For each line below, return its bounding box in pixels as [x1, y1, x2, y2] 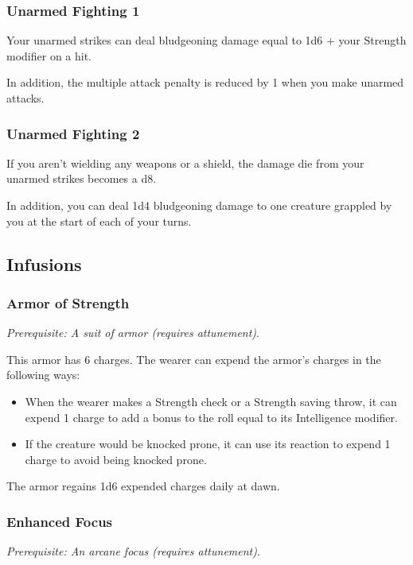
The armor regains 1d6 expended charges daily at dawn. [6, 478, 280, 494]
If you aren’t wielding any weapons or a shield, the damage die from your [6, 154, 364, 171]
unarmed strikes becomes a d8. [6, 170, 157, 187]
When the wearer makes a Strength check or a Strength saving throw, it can [25, 393, 397, 409]
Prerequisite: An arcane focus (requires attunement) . [6, 543, 260, 559]
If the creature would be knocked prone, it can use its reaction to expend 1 [25, 435, 391, 452]
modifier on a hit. [6, 47, 92, 64]
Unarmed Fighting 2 [6, 123, 140, 143]
